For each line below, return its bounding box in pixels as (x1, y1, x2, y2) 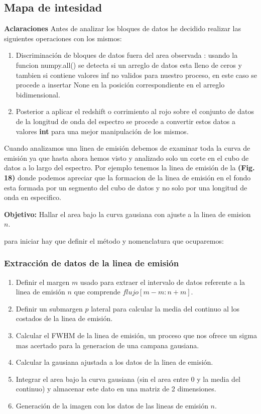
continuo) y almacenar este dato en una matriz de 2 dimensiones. (16, 383, 216, 394)
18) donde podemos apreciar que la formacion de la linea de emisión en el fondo (4, 172, 251, 182)
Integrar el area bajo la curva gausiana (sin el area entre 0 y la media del (16, 373, 240, 384)
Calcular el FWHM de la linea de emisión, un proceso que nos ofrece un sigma (16, 330, 257, 341)
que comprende (74, 286, 120, 297)
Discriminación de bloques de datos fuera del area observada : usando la (16, 50, 238, 60)
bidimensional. (16, 89, 60, 99)
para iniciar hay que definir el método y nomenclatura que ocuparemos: (4, 235, 224, 246)
